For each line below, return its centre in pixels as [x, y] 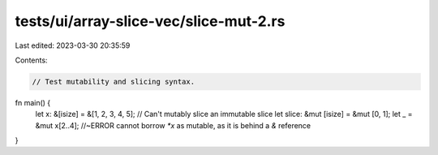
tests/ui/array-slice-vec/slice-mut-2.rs [150, 21]
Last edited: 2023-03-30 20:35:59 [73, 45]
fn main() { [33, 102]
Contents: [31, 60]
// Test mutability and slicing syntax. [113, 82]
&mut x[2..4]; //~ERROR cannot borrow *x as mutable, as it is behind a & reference [173, 125]
